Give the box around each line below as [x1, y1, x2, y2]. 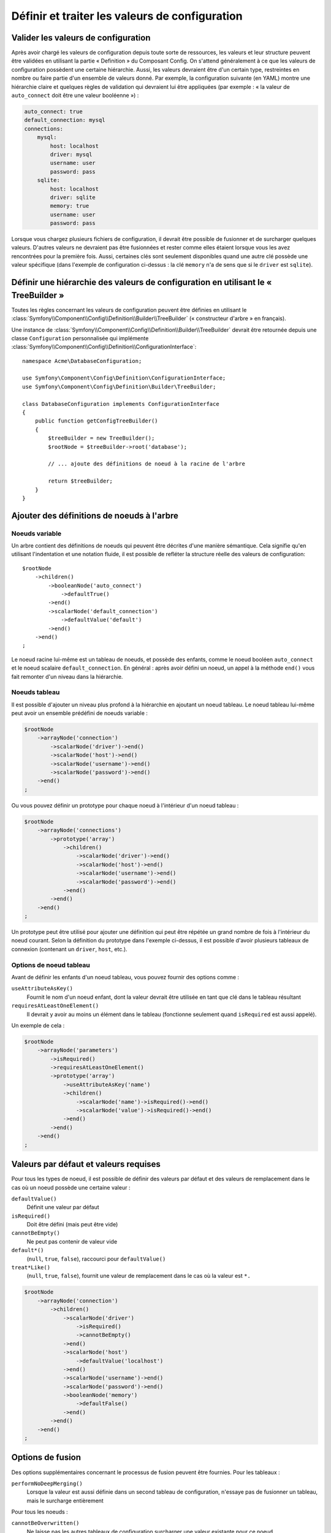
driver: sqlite [50, 194, 96, 201]
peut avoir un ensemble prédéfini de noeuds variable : [11, 709, 148, 717]
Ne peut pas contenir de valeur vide [26, 1237, 118, 1245]
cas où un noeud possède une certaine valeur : [11, 1183, 131, 1191]
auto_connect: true [24, 108, 83, 115]
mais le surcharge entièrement [26, 1497, 104, 1504]
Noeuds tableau [11, 688, 60, 697]
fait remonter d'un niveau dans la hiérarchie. [11, 673, 123, 680]
